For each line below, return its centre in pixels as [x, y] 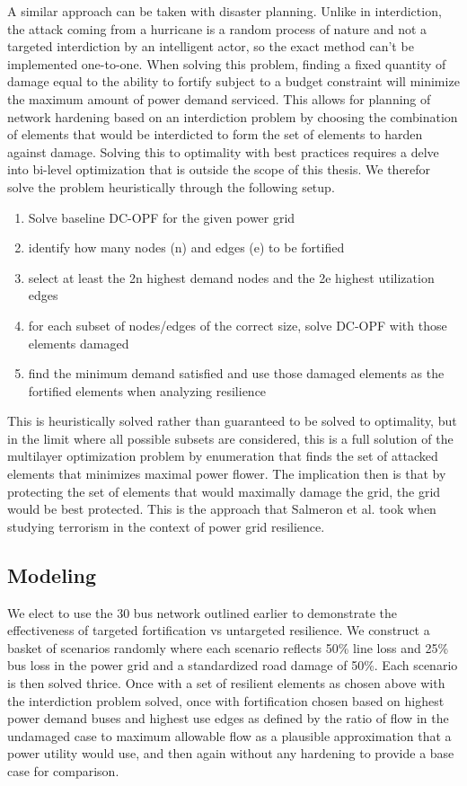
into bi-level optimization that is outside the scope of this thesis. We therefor [219, 169]
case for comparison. [63, 770]
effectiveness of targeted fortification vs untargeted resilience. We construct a [219, 630]
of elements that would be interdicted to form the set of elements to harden [215, 134]
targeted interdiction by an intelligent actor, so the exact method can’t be [211, 46]
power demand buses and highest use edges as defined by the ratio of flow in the [228, 718]
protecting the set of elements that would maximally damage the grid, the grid [224, 491]
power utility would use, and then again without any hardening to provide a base [231, 753]
